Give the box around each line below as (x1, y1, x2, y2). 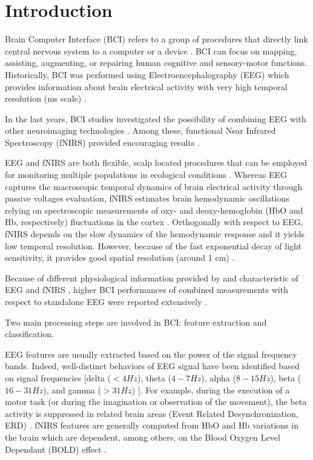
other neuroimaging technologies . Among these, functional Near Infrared (5, 124, 276, 137)
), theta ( (137, 371, 172, 384)
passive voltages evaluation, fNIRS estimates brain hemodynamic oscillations (5, 192, 289, 205)
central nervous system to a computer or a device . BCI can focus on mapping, (5, 44, 297, 57)
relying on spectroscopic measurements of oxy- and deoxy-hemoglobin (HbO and (5, 203, 303, 216)
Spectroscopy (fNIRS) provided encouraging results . (5, 136, 200, 148)
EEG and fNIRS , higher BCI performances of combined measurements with (5, 283, 288, 296)
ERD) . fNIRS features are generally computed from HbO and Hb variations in (5, 419, 298, 432)
